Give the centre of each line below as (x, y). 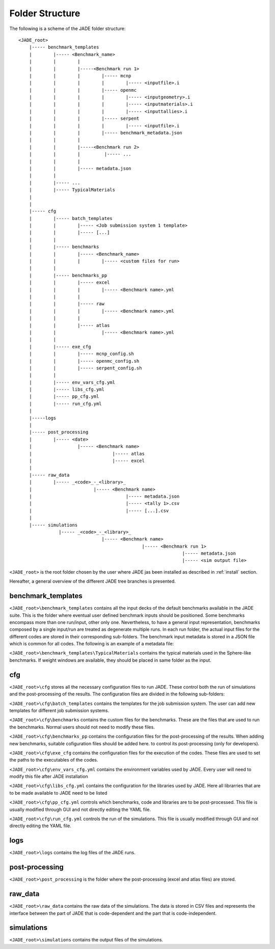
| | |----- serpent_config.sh (85, 368)
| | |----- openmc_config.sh (84, 361)
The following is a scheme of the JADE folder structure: (67, 29)
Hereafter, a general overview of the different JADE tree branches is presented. (92, 581)
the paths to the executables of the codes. (54, 760)
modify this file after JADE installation (49, 776)
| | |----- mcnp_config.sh (81, 354)
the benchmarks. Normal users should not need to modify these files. (82, 727)
